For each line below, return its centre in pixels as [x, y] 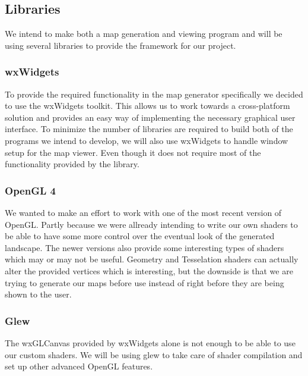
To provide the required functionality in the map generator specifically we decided [154, 94]
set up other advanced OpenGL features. [79, 366]
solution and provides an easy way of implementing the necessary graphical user [150, 117]
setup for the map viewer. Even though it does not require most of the [133, 152]
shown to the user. [38, 294]
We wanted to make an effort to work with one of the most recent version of [143, 212]
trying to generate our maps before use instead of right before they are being [145, 282]
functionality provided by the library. [72, 164]
